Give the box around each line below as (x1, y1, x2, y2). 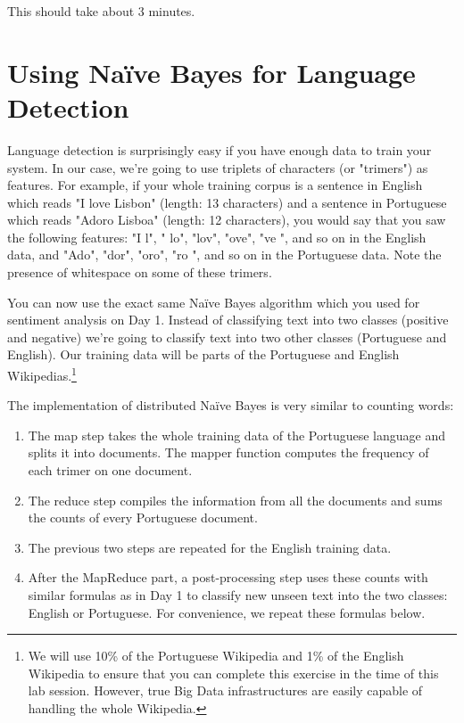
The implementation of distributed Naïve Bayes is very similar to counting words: (7, 396, 454, 415)
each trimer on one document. (28, 461, 193, 480)
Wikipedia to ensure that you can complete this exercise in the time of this (28, 663, 439, 682)
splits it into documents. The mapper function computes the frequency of (28, 443, 429, 462)
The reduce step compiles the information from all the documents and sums (28, 490, 443, 509)
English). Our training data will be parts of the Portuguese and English (7, 345, 400, 364)
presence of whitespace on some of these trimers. (7, 263, 272, 282)
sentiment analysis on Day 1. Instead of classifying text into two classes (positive (7, 310, 449, 329)
